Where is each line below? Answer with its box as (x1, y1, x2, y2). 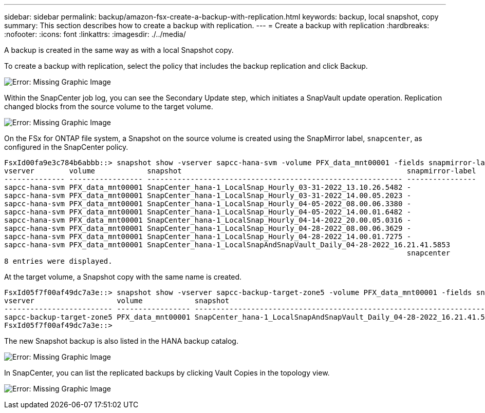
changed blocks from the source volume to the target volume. (4, 102, 213, 111)
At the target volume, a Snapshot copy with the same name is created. (4, 272, 242, 281)
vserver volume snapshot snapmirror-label (4, 167, 476, 175)
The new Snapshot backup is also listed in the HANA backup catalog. (4, 337, 238, 345)
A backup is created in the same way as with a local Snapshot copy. (4, 46, 234, 54)
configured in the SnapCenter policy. (4, 143, 128, 151)
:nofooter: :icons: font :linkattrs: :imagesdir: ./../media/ (4, 30, 186, 38)
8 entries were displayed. (4, 257, 113, 265)
